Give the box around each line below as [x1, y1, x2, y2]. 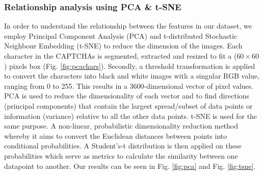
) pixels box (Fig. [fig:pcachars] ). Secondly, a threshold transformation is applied [4, 60, 255, 71]
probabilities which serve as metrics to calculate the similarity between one [4, 150, 238, 161]
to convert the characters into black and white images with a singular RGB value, [4, 70, 259, 81]
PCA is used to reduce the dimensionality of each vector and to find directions [4, 90, 249, 101]
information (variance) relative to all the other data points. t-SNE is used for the [4, 110, 257, 121]
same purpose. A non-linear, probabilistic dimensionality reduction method [4, 120, 239, 131]
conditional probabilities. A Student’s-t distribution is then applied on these [4, 140, 242, 151]
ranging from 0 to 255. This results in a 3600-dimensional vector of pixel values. [4, 80, 253, 91]
